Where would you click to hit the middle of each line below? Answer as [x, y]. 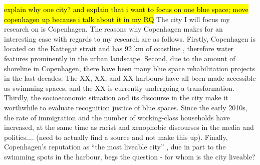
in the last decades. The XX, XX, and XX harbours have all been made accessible [130, 78]
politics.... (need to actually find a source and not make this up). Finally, [116, 137]
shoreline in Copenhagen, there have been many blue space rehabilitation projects [129, 68]
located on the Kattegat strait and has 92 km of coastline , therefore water [119, 48]
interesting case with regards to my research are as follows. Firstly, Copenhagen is [130, 38]
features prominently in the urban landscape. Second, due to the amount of [120, 58]
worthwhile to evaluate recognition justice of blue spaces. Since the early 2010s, [126, 107]
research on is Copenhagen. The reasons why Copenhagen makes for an [113, 29]
